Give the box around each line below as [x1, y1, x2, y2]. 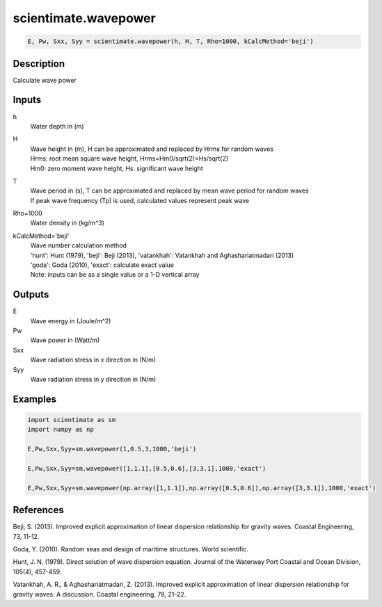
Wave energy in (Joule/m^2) [30, 316, 111, 325]
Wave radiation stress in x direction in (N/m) [30, 355, 157, 364]
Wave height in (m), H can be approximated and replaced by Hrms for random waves [30, 145, 274, 153]
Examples [13, 393, 57, 405]
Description [13, 58, 65, 70]
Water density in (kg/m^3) [30, 219, 104, 227]
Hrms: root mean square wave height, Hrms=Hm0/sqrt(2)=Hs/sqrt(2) [30, 154, 229, 163]
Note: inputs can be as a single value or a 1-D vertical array [30, 270, 200, 279]
